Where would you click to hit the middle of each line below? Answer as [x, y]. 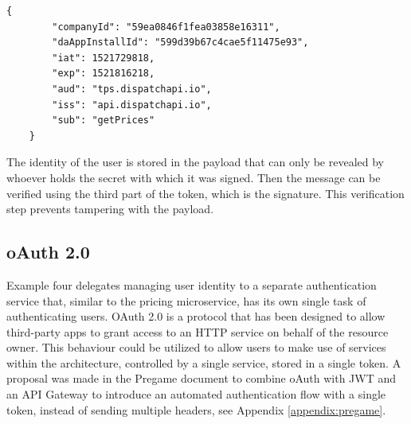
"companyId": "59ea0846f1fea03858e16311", [166, 27]
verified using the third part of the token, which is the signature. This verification [205, 193]
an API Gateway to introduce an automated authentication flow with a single [196, 394]
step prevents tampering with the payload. [110, 209]
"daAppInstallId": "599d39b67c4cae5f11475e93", [180, 43]
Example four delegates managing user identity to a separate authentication [192, 284]
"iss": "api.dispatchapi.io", [132, 105]
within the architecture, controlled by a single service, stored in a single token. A [204, 362]
